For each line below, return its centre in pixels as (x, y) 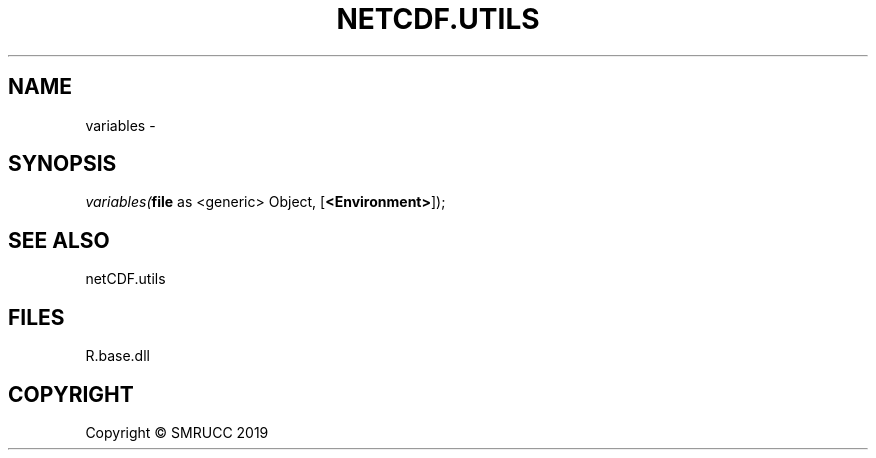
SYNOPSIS (62, 164)
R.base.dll (117, 356)
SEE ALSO (59, 240)
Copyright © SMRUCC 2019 (177, 432)
